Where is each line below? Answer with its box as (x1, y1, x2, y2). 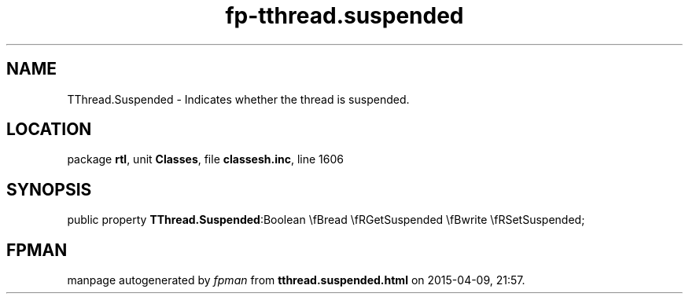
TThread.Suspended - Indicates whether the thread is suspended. (67, 92, 410, 106)
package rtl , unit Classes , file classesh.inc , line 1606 (67, 152, 344, 166)
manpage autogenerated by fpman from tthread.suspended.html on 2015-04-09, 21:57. (67, 273, 525, 287)
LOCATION (6, 119, 92, 140)
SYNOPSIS (6, 179, 92, 199)
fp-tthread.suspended (225, 2, 464, 29)
